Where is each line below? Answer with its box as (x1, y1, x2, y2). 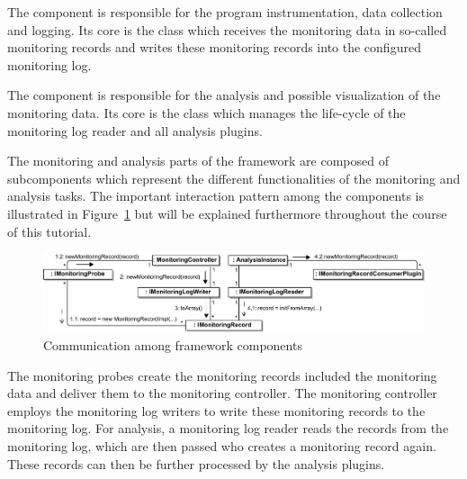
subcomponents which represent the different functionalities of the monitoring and (7, 168, 461, 187)
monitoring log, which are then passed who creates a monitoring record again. (7, 436, 436, 455)
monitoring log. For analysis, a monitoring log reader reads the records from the (7, 419, 449, 438)
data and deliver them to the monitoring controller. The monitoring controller (7, 384, 437, 402)
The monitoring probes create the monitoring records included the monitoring (7, 366, 437, 384)
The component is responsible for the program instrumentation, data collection (7, 3, 443, 21)
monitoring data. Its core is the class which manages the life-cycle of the (7, 103, 406, 122)
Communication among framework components (43, 336, 302, 354)
